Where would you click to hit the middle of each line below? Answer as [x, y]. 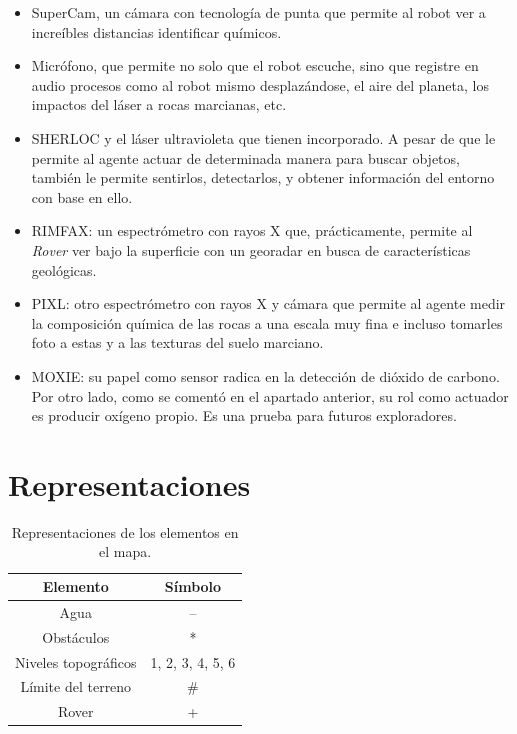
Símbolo [193, 586]
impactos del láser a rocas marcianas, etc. [159, 104]
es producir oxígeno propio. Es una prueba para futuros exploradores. [244, 415]
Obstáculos [76, 636]
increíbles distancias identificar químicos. [156, 31]
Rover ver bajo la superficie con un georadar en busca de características [251, 249]
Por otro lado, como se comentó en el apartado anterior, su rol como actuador [270, 395]
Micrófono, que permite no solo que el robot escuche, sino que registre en [255, 65]
